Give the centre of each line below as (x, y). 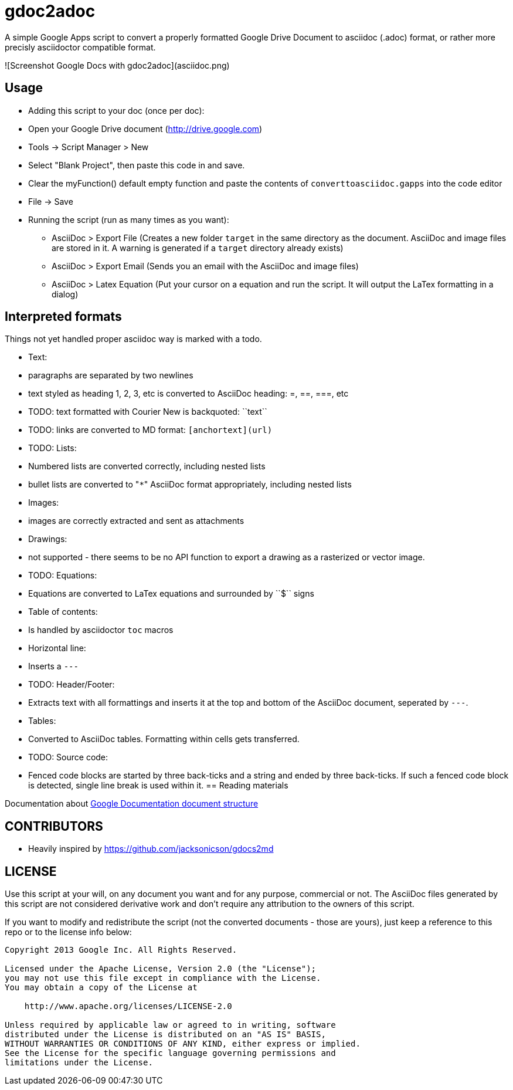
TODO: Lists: (52, 448)
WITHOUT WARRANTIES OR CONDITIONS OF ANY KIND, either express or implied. (183, 1044)
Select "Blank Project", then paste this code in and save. (137, 165)
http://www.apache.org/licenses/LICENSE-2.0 (128, 1006)
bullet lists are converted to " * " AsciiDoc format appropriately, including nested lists (190, 485)
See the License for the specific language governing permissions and (170, 1053)
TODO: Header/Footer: (72, 685)
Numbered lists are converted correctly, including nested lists (147, 466)
